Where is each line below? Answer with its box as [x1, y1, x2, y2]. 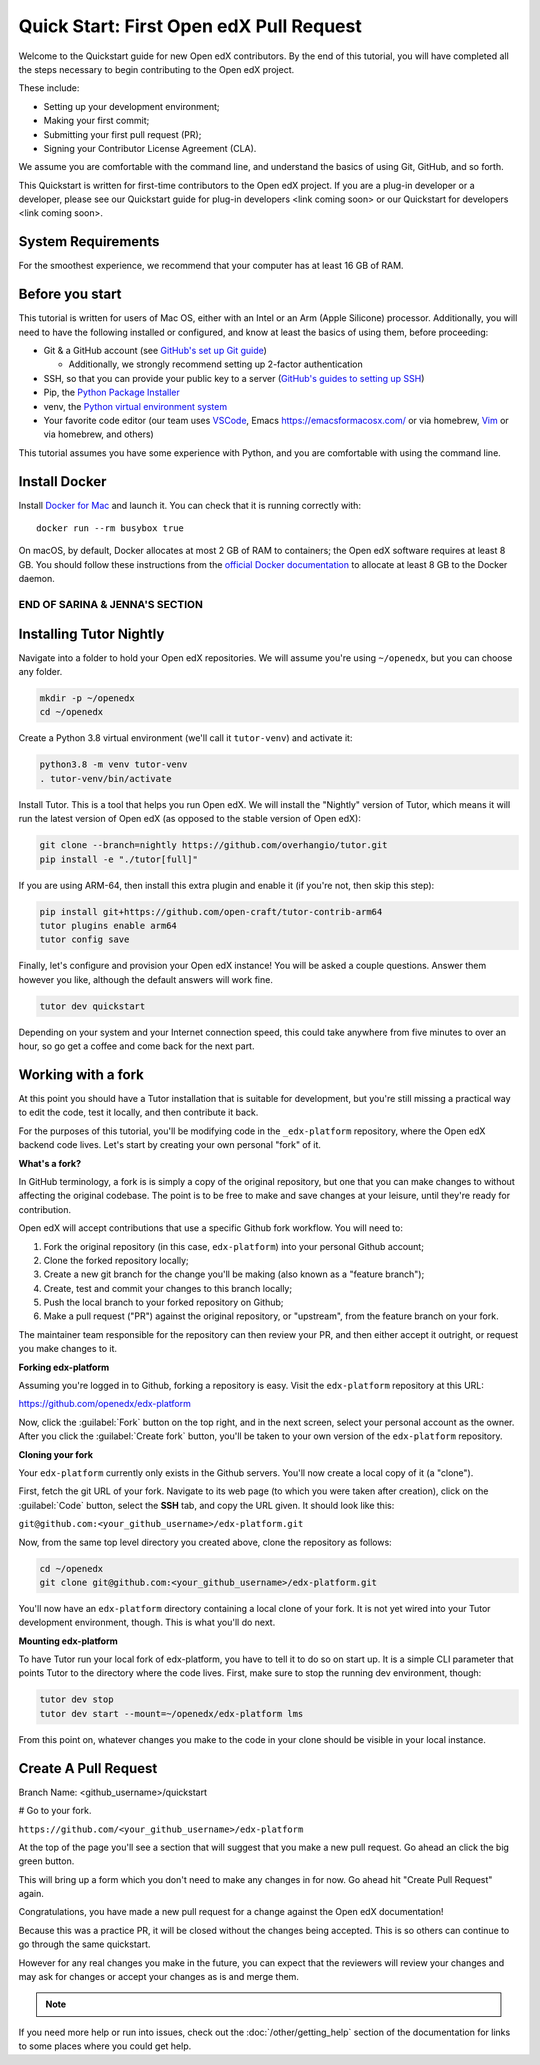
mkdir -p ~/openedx [39, 693, 135, 704]
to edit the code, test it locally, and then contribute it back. [18, 1106, 259, 1119]
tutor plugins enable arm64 [39, 920, 177, 931]
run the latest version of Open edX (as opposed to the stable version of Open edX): [18, 813, 362, 825]
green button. [18, 1855, 75, 1867]
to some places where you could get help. [18, 2040, 192, 2052]
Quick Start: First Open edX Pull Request [18, 15, 362, 37]
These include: [18, 82, 80, 94]
